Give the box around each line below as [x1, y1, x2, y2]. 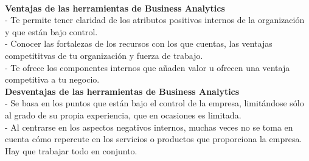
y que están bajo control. [5, 25, 98, 38]
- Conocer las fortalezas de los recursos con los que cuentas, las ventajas [5, 37, 273, 50]
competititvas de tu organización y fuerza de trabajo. [5, 49, 203, 61]
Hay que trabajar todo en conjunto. [5, 144, 137, 157]
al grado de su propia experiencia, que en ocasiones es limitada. [5, 108, 241, 121]
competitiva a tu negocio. [5, 73, 100, 86]
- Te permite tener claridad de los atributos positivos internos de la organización [5, 13, 305, 26]
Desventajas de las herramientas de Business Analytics [5, 84, 240, 97]
